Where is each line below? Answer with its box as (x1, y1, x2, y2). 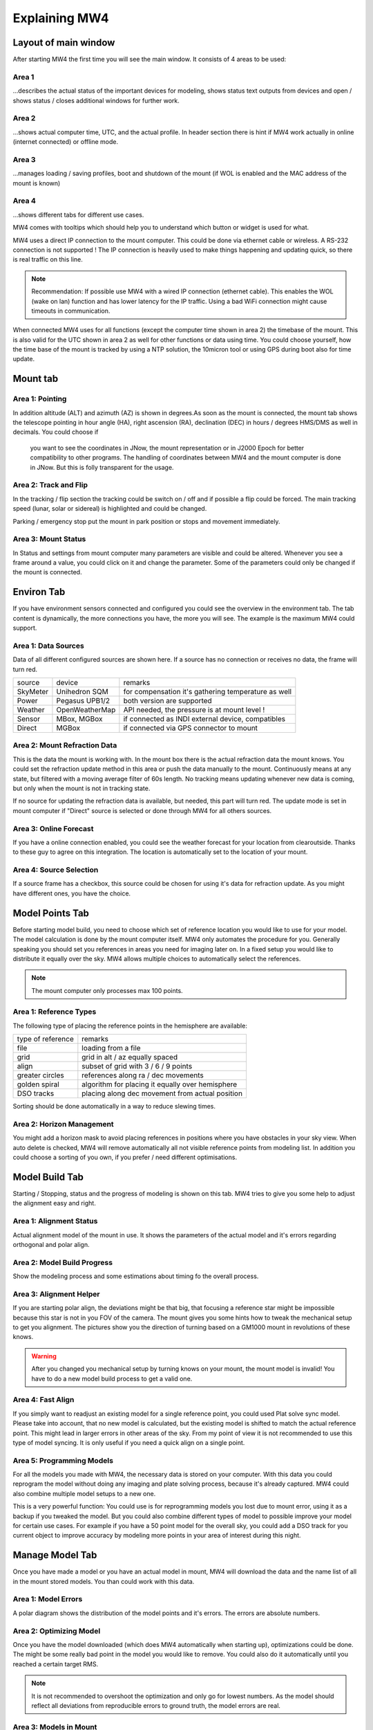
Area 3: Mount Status (12, 534, 86, 544)
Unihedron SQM (56, 687, 108, 697)
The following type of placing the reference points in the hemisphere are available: (12, 1021, 248, 1030)
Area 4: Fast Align (12, 1395, 75, 1405)
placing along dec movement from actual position (82, 1089, 243, 1098)
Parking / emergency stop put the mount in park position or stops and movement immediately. (12, 517, 280, 525)
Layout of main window (12, 37, 115, 48)
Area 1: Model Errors (12, 1594, 83, 1604)
